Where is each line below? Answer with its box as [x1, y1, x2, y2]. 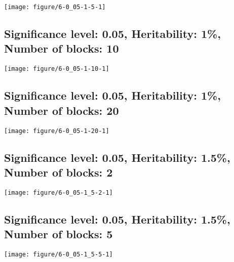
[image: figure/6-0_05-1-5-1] [4, 4, 106, 11]
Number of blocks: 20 [4, 102, 119, 118]
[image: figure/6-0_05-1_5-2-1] [4, 189, 113, 196]
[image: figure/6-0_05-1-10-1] [4, 65, 109, 73]
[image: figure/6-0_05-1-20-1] [4, 127, 109, 135]
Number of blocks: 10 [4, 40, 119, 56]
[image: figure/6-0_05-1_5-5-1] [4, 251, 113, 258]
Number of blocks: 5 [4, 226, 113, 242]
